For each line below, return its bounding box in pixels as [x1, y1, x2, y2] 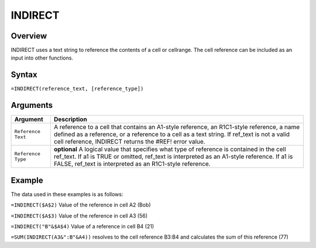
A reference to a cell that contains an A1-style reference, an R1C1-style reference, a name [53, 123, 300, 131]
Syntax [11, 70, 37, 80]
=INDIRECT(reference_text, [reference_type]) [11, 85, 144, 92]
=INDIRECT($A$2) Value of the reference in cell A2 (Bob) [11, 201, 152, 208]
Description [53, 116, 87, 124]
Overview [11, 31, 47, 41]
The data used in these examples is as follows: [11, 190, 123, 198]
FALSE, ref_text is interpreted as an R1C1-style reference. [53, 160, 211, 168]
